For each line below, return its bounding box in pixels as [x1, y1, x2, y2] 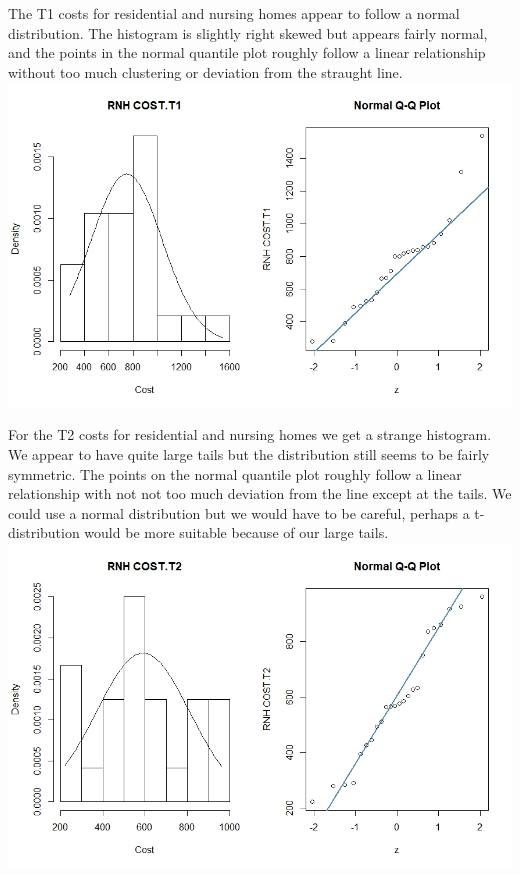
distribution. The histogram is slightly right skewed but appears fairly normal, [8, 22, 488, 43]
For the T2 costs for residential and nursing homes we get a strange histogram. [8, 424, 492, 445]
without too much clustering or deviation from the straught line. [8, 61, 403, 82]
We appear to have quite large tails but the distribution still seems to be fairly [8, 443, 490, 464]
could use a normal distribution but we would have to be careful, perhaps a [8, 502, 470, 523]
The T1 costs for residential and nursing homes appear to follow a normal [8, 3, 460, 23]
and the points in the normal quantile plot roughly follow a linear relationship [8, 42, 486, 63]
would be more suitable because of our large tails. [84, 522, 389, 543]
